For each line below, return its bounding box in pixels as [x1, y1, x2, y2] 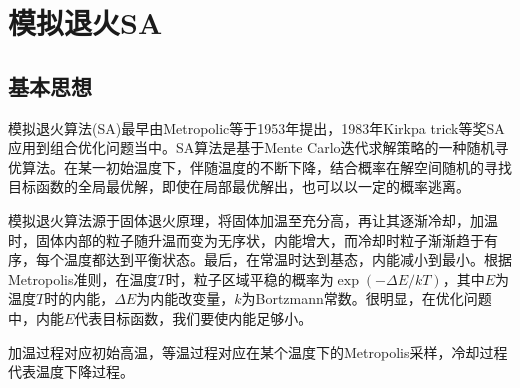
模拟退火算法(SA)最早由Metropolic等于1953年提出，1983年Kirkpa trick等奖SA [8, 117, 505, 138]
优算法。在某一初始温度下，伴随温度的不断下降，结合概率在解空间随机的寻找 [8, 156, 512, 177]
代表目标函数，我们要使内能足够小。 [74, 307, 313, 328]
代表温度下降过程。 [8, 361, 134, 382]
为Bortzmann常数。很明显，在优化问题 [241, 288, 492, 309]
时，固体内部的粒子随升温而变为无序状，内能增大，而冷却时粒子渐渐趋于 [8, 229, 484, 250]
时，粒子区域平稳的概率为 [165, 268, 334, 289]
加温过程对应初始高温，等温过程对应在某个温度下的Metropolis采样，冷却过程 [8, 341, 508, 362]
